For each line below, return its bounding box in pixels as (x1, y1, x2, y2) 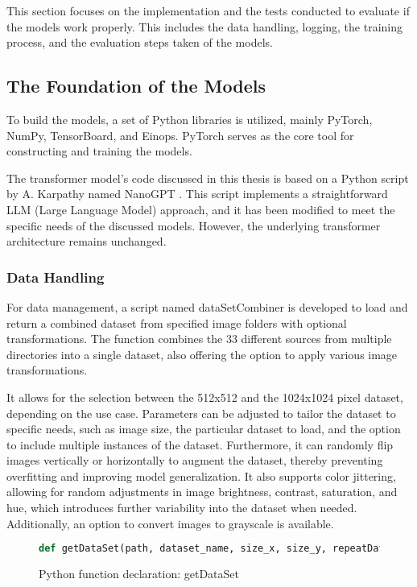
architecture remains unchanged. (6, 233, 167, 250)
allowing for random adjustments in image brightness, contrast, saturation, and (6, 483, 398, 500)
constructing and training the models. (6, 143, 192, 159)
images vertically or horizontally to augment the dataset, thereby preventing (6, 452, 383, 469)
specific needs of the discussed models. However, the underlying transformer (6, 217, 381, 234)
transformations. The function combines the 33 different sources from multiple (6, 330, 392, 347)
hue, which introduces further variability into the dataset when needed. (6, 499, 357, 516)
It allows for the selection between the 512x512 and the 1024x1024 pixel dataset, (6, 388, 403, 405)
